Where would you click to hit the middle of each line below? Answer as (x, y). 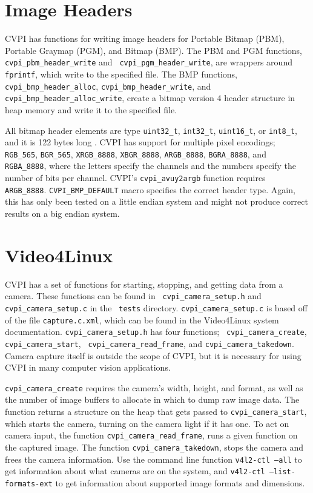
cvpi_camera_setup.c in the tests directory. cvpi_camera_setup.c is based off (156, 307)
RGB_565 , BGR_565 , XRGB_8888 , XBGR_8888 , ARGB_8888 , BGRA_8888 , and (136, 154)
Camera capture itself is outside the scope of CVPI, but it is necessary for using (153, 355)
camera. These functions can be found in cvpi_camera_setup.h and (133, 296)
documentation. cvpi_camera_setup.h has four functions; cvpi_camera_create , (156, 332)
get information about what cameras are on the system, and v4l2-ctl (135, 471)
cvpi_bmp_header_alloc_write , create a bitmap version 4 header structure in (150, 98)
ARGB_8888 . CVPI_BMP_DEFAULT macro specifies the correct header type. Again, (150, 189)
